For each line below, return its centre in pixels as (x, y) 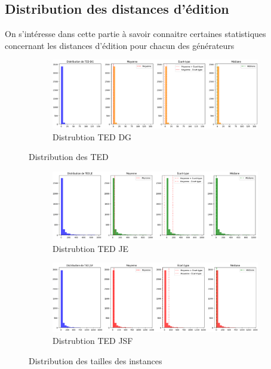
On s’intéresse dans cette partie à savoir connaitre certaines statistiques (135, 34)
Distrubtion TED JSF (93, 340)
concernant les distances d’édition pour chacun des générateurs (120, 45)
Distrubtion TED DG (92, 136)
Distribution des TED (69, 157)
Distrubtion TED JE (91, 248)
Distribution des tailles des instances (96, 360)
